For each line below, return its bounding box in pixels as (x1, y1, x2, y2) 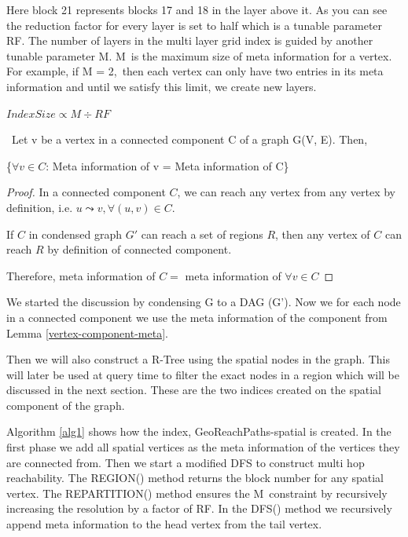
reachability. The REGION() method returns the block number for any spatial (6, 469, 384, 486)
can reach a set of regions (141, 225, 263, 242)
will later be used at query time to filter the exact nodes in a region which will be (6, 366, 400, 382)
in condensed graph (28, 225, 123, 242)
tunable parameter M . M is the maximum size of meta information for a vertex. (6, 47, 392, 64)
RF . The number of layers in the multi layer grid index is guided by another (6, 32, 373, 49)
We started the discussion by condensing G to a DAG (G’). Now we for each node (6, 294, 401, 310)
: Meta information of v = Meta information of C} (46, 157, 289, 174)
